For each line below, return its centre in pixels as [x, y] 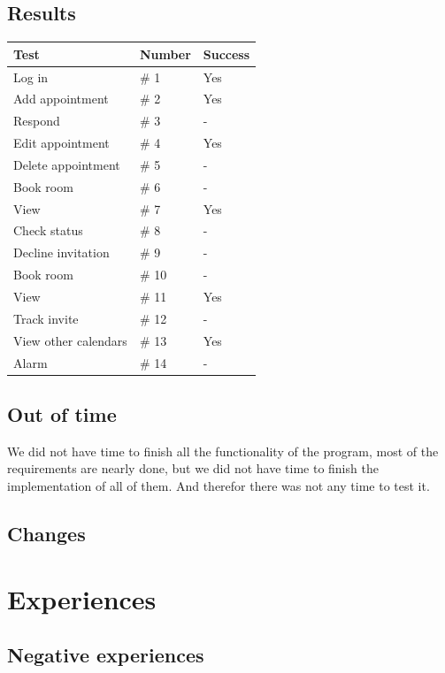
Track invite [46, 318]
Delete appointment [67, 164]
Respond [37, 121]
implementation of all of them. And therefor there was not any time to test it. [219, 486]
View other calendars [70, 340]
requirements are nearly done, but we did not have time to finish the [193, 468]
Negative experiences [106, 655]
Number [165, 54]
